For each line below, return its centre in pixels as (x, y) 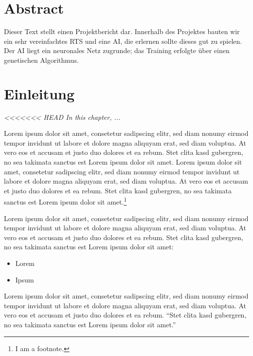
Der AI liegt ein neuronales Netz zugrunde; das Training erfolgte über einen (117, 50)
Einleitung (39, 93)
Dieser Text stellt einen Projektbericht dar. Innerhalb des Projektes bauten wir (122, 31)
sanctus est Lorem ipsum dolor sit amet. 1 (65, 201)
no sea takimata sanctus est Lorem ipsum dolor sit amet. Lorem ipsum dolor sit (123, 162)
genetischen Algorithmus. (41, 60)
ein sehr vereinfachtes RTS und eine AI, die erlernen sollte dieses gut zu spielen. (123, 41)
